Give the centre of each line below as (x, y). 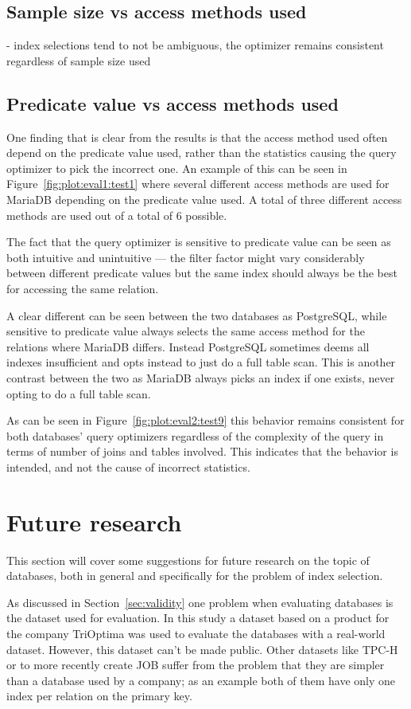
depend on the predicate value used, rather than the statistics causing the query (202, 153)
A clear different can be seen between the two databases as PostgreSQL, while (197, 315)
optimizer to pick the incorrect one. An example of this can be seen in (177, 168)
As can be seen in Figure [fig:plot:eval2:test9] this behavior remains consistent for (205, 420)
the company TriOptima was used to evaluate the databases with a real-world (196, 633)
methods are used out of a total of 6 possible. (117, 215)
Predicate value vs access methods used (173, 103)
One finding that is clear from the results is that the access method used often (197, 137)
